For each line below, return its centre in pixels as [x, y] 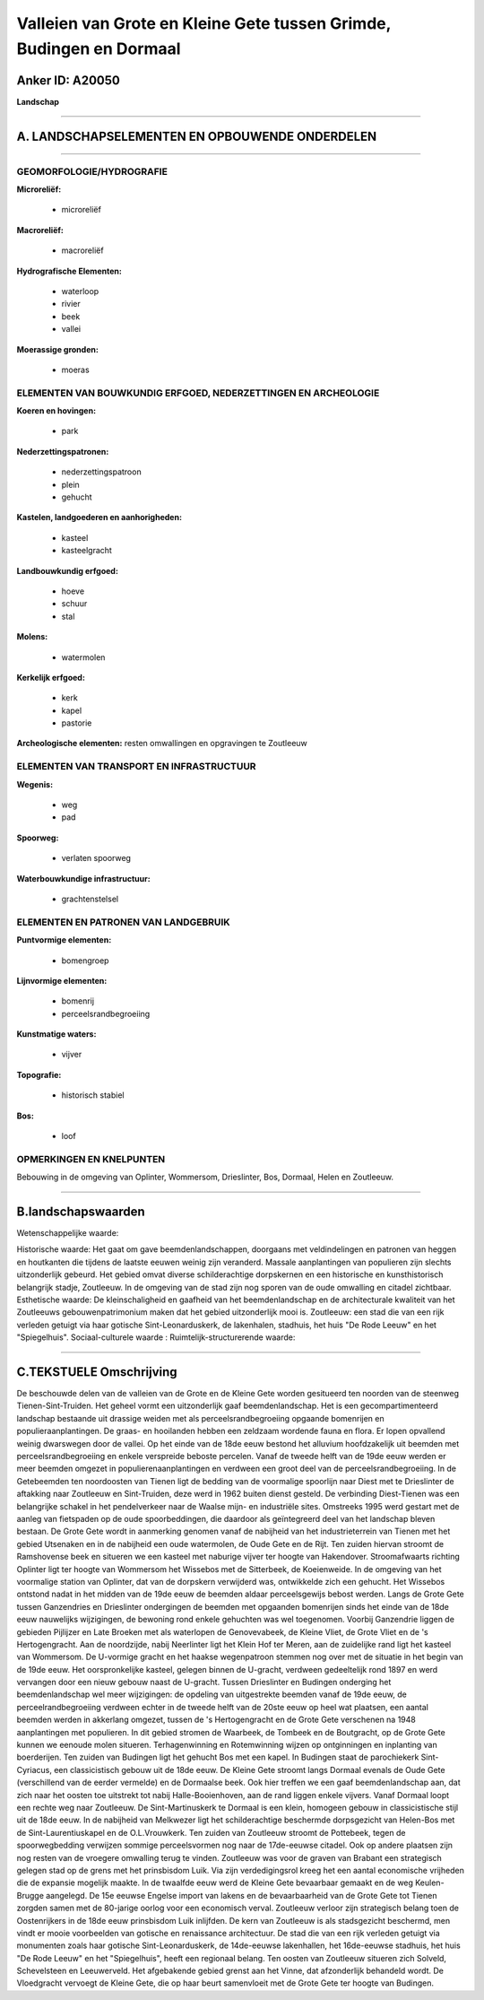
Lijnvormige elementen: [62, 980]
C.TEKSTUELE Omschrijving [97, 1372]
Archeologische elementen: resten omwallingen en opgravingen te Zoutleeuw [162, 743]
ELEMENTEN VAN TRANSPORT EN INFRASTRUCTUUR [136, 767]
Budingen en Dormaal [99, 48]
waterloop [80, 291]
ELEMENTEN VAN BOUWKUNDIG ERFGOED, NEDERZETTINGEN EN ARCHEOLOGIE [198, 393]
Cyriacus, [35, 1770]
